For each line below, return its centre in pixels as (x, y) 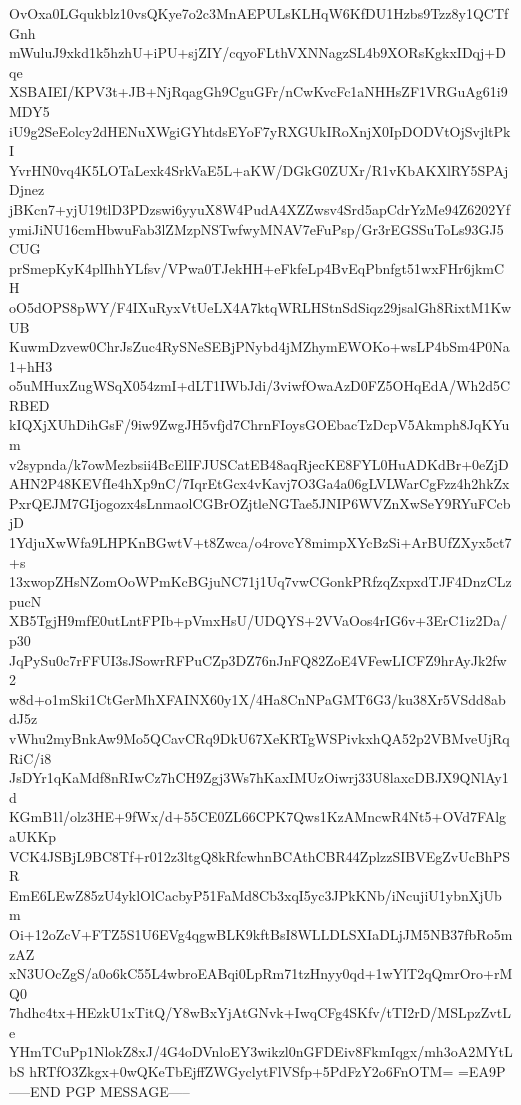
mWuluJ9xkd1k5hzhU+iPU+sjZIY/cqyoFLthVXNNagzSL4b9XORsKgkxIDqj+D (257, 52)
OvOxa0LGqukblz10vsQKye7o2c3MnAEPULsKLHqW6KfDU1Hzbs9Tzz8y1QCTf (259, 13)
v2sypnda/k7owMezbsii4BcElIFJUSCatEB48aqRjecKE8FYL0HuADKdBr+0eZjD (259, 463)
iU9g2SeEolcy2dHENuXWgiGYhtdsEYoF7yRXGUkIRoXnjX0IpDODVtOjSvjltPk (260, 130)
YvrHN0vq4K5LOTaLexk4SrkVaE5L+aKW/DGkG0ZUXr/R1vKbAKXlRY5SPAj (259, 169)
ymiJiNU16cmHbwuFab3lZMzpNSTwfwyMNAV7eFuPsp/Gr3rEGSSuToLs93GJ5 (256, 228)
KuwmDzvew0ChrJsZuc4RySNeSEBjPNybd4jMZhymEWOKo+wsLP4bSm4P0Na (259, 346)
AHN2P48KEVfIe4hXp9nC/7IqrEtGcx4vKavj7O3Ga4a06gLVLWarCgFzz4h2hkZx (259, 483)
